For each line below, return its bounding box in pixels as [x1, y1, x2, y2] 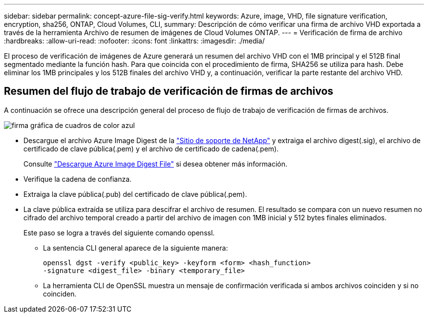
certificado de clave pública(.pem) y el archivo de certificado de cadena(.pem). [23, 144, 279, 153]
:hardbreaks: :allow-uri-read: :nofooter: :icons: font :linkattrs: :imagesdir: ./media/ [4, 37, 265, 45]
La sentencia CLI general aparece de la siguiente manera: [43, 243, 228, 252]
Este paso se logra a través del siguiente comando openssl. [23, 228, 215, 237]
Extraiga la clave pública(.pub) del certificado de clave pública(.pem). [23, 190, 247, 198]
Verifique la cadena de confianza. [23, 174, 132, 183]
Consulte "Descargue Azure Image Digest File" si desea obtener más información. [23, 159, 288, 168]
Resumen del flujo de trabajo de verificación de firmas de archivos [4, 85, 334, 98]
